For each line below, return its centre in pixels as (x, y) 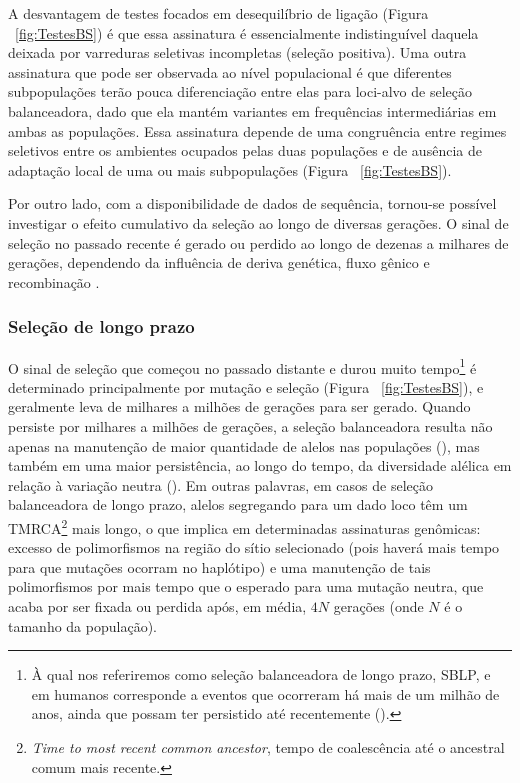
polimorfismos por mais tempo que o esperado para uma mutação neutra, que (246, 586)
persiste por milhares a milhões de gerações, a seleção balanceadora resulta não (250, 425)
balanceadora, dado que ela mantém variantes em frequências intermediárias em (252, 110)
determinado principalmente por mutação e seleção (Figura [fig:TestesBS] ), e (246, 386)
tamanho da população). (82, 625)
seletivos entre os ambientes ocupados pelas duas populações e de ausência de (245, 150)
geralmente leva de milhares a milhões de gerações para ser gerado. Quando (239, 406)
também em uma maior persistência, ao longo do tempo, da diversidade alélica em (260, 465)
